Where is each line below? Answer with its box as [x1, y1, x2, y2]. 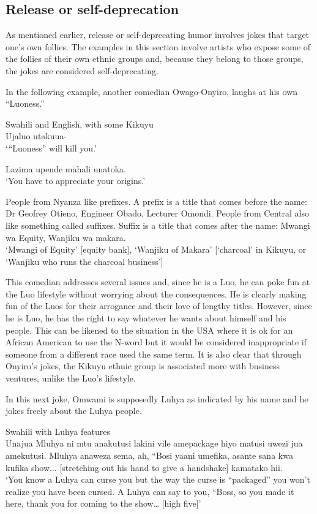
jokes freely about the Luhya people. [6, 404, 142, 417]
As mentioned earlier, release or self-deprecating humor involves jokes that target [6, 28, 310, 41]
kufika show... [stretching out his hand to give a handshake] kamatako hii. [6, 461, 283, 474]
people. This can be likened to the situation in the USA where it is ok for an [6, 323, 293, 336]
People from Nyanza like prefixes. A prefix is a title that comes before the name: [6, 194, 307, 207]
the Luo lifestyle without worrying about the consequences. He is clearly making [6, 287, 307, 300]
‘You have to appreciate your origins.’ [6, 174, 146, 187]
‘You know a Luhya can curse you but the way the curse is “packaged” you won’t [6, 473, 310, 486]
